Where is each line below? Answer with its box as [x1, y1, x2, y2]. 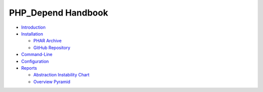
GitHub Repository [33, 44, 71, 51]
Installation [21, 31, 43, 37]
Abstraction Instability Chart [33, 72, 90, 78]
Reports [21, 65, 38, 71]
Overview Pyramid [33, 78, 71, 85]
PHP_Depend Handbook [9, 7, 108, 18]
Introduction [21, 24, 46, 30]
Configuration [21, 58, 49, 64]
